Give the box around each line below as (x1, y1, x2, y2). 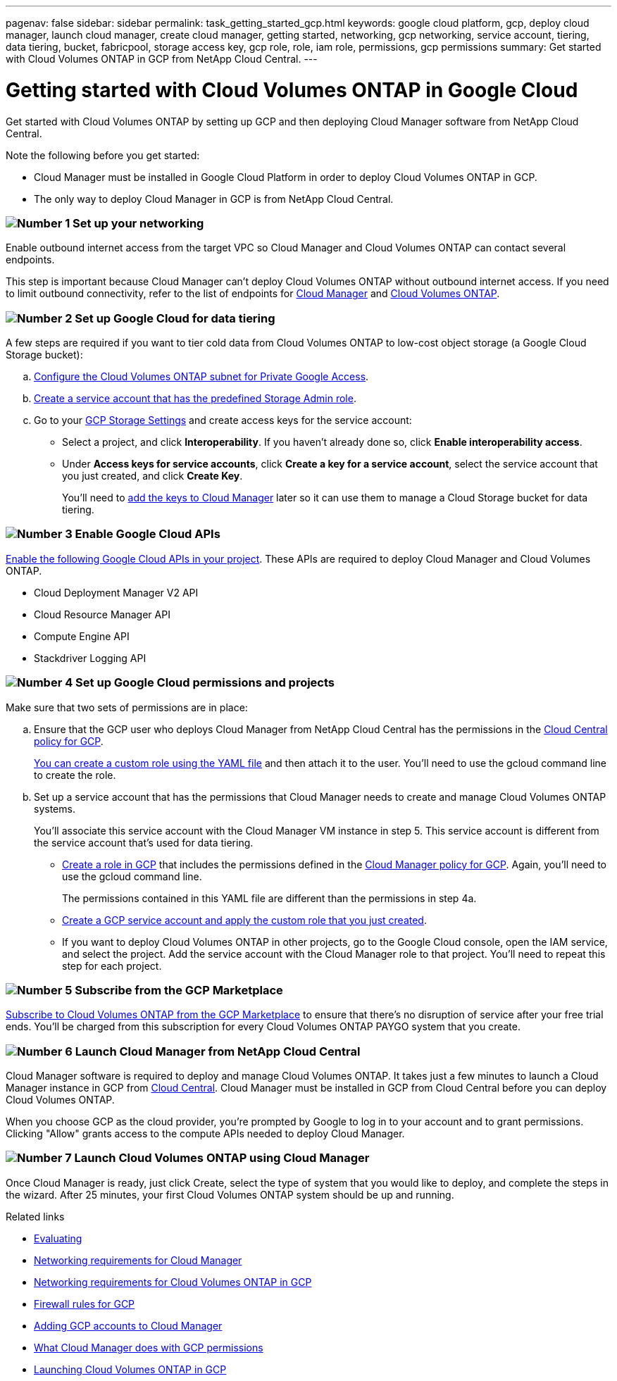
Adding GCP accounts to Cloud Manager (34, 1319, 223, 1332)
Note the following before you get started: (6, 149, 200, 161)
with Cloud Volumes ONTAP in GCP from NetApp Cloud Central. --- (6, 53, 318, 65)
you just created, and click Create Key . (62, 470, 243, 482)
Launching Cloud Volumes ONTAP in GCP (34, 1363, 227, 1375)
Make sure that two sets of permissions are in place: (6, 701, 248, 713)
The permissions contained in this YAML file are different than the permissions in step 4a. (62, 892, 477, 904)
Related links (6, 1210, 65, 1223)
